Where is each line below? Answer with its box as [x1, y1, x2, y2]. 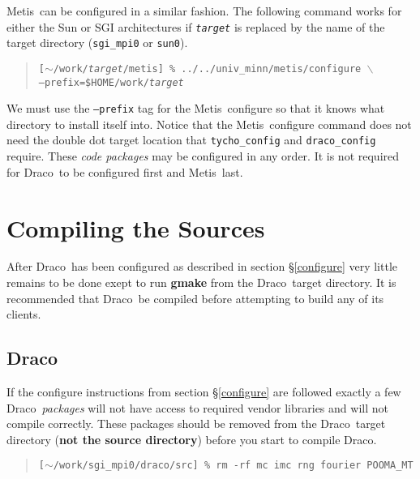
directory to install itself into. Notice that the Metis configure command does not [6, 115, 412, 132]
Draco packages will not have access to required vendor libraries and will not [6, 399, 388, 416]
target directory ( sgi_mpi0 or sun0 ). [6, 34, 188, 51]
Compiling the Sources [6, 211, 265, 244]
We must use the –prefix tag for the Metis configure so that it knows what [6, 100, 385, 117]
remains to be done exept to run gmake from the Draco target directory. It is [6, 274, 396, 291]
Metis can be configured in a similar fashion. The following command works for [6, 2, 402, 19]
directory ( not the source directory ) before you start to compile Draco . [6, 430, 377, 447]
